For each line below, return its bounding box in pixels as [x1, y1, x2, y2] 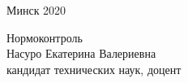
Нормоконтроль [6, 28, 83, 46]
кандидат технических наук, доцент [6, 60, 182, 77]
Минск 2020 [6, 2, 66, 18]
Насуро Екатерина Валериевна [6, 45, 156, 62]
